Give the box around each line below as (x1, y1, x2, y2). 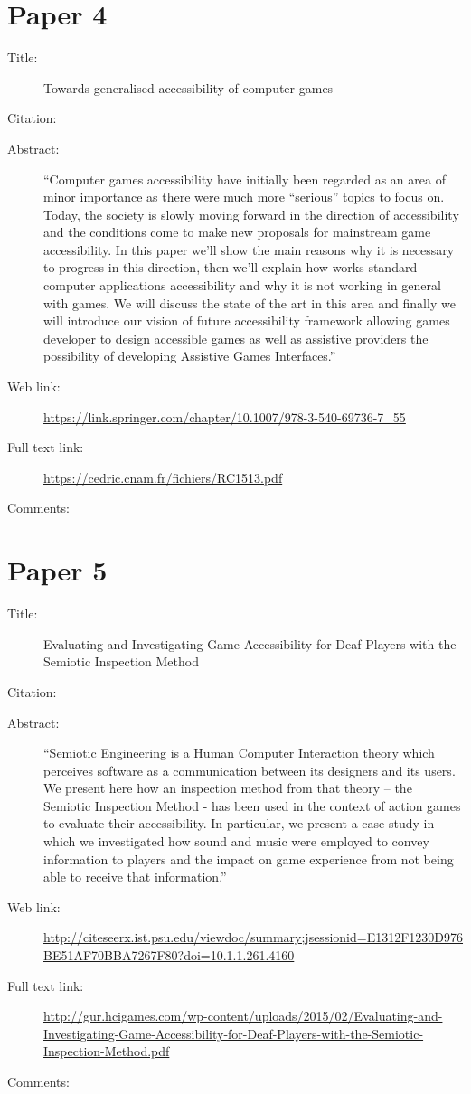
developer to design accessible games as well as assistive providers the (43, 328, 429, 347)
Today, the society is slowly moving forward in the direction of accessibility (43, 204, 459, 223)
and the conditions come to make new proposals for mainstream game (43, 222, 431, 241)
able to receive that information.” (43, 867, 227, 886)
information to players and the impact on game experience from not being (43, 849, 454, 868)
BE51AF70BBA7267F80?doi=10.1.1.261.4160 (43, 946, 295, 965)
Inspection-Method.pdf (43, 1042, 170, 1061)
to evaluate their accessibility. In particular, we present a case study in (43, 814, 435, 833)
